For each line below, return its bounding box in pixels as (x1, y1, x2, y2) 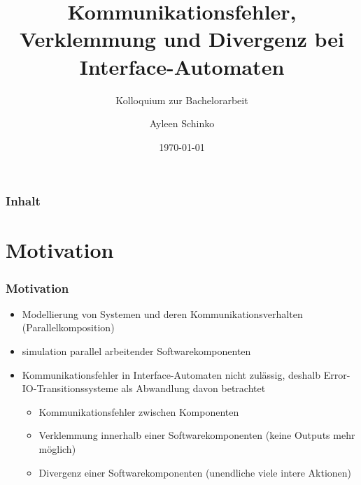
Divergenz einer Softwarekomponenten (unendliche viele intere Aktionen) (38, 465, 352, 479)
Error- (323, 367, 351, 382)
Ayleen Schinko (149, 116, 215, 131)
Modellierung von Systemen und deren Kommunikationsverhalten (22, 306, 303, 321)
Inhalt (6, 192, 41, 210)
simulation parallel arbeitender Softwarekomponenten (22, 343, 251, 358)
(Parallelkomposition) (22, 320, 115, 335)
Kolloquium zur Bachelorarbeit (115, 92, 248, 107)
